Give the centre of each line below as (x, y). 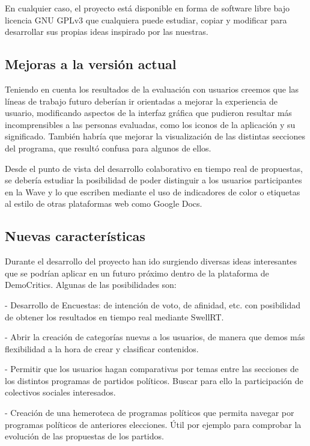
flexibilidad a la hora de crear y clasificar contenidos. (102, 348)
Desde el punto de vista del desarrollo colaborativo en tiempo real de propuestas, (154, 168)
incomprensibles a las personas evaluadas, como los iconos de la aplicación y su (150, 124)
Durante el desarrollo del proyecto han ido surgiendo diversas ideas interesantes (151, 261)
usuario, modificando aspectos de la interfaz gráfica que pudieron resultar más (148, 113)
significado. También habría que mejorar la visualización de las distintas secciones (155, 136)
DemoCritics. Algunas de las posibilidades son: (91, 285)
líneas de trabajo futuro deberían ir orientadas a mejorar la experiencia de (141, 101)
